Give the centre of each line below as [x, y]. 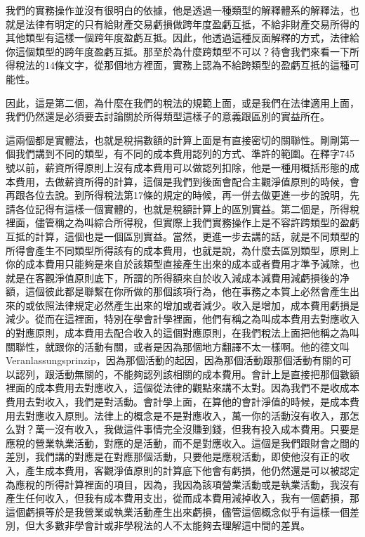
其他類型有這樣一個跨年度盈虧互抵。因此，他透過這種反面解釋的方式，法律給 [182, 38]
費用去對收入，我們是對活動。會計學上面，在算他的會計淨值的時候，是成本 [178, 402]
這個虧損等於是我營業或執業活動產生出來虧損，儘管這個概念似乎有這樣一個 [178, 511]
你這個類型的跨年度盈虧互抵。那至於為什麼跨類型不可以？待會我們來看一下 [178, 51]
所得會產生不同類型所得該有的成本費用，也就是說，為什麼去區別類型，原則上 [182, 250]
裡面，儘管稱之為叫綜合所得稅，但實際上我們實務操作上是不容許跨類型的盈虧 [182, 222]
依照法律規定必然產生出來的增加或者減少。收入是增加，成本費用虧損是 [197, 305]
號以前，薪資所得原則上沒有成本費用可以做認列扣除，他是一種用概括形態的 [178, 167]
